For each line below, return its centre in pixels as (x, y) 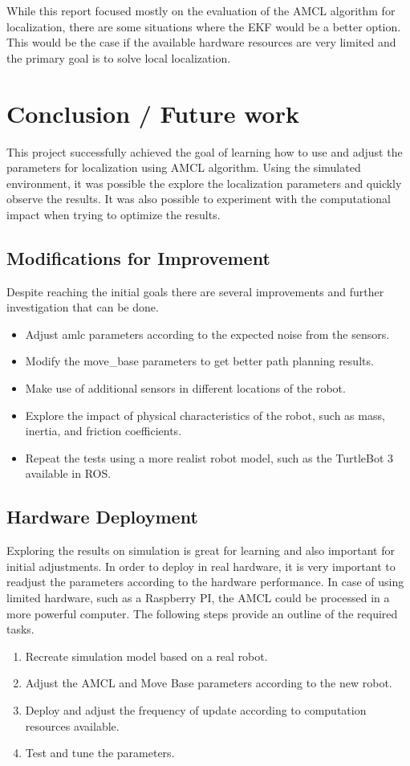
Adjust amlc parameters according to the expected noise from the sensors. (207, 334)
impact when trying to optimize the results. (114, 214)
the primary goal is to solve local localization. (119, 57)
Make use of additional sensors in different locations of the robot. (185, 388)
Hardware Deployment (102, 517)
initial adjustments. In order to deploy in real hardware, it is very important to (201, 566)
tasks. (20, 629)
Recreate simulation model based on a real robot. (146, 656)
